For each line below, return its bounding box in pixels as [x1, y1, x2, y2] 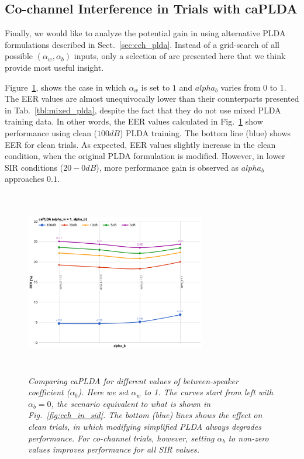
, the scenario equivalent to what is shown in [51, 397, 211, 409]
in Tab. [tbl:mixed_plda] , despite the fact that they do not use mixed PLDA [5, 103, 281, 116]
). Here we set [78, 386, 129, 398]
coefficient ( [28, 386, 70, 398]
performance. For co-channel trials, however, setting [28, 432, 215, 444]
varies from [220, 81, 261, 93]
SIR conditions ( [5, 161, 64, 173]
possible [5, 50, 33, 62]
